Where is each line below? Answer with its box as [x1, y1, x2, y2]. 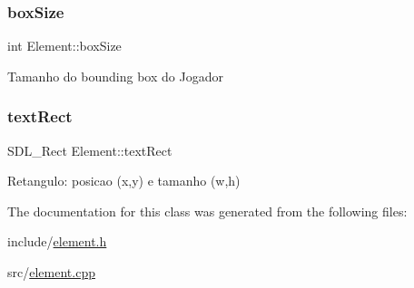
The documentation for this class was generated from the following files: [7, 201, 408, 220]
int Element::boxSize [7, 36, 122, 55]
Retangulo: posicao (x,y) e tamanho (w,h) [7, 171, 241, 190]
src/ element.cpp [7, 263, 95, 281]
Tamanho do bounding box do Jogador [7, 66, 223, 85]
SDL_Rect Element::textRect [7, 140, 172, 159]
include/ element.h [7, 232, 107, 251]
